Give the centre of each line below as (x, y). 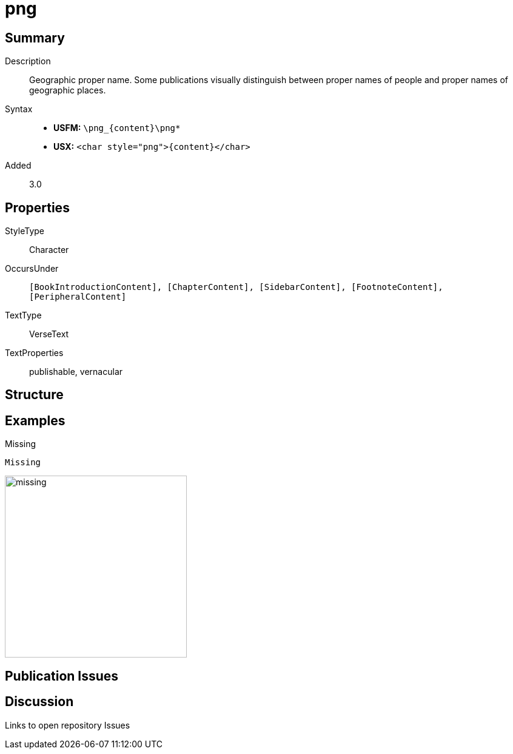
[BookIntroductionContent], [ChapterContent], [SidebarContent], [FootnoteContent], (236, 287)
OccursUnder (32, 269)
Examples (35, 420)
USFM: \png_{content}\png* (117, 128)
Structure (34, 395)
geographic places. (68, 90)
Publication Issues (62, 676)
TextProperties (34, 353)
